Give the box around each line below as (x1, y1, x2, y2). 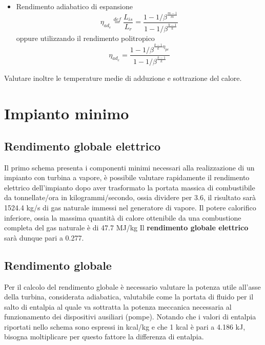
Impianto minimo (4, 103, 129, 124)
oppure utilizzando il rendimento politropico (16, 33, 155, 44)
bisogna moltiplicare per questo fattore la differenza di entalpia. (4, 331, 204, 342)
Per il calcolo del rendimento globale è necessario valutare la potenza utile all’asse (4, 281, 261, 292)
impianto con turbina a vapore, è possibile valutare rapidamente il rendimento (4, 172, 250, 183)
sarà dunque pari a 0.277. (4, 232, 84, 243)
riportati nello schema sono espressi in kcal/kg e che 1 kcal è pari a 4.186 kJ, (4, 321, 246, 332)
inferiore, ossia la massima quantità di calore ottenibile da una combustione (4, 212, 241, 223)
